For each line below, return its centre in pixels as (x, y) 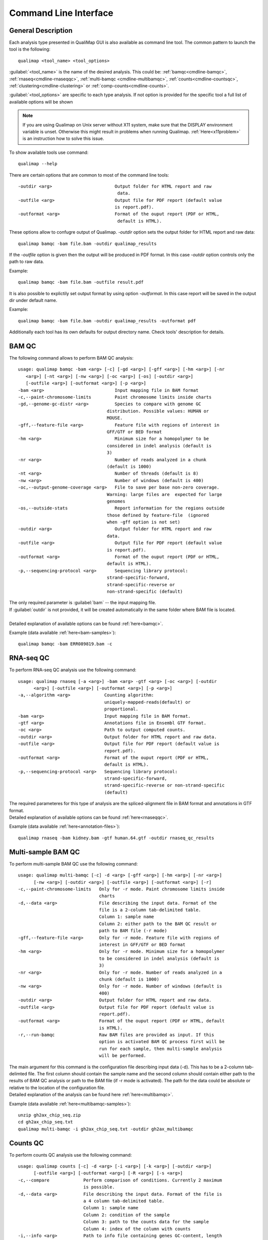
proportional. (121, 709)
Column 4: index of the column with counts (137, 1229)
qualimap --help (38, 164)
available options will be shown (41, 102)
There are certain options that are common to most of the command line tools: (89, 175)
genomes (116, 501)
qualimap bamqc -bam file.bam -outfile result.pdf (81, 282)
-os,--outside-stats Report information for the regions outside (121, 508)
